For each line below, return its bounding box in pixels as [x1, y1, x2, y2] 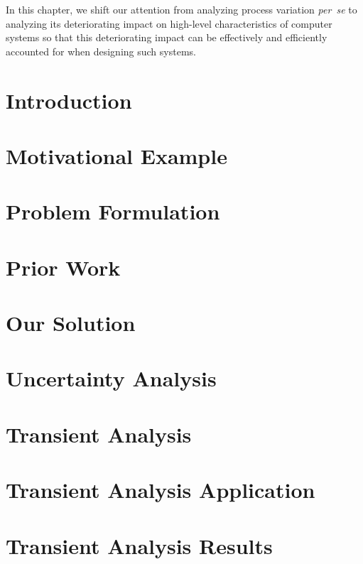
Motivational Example [6, 141, 227, 170]
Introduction [6, 85, 132, 114]
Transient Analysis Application [6, 475, 315, 504]
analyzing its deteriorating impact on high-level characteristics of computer [6, 16, 332, 31]
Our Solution [6, 308, 136, 337]
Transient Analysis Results [6, 531, 273, 560]
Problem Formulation [6, 197, 220, 226]
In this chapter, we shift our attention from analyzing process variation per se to [6, 2, 357, 16]
